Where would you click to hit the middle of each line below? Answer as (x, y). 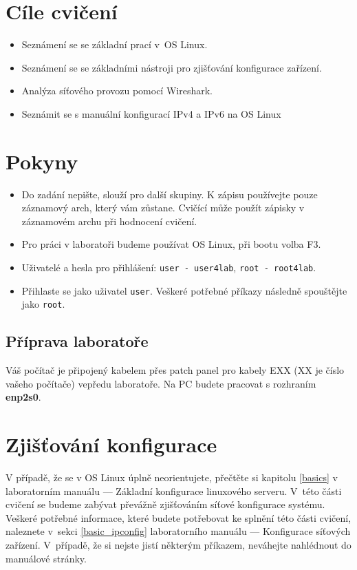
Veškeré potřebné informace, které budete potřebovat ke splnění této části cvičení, (178, 517)
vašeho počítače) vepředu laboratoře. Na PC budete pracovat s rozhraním (161, 383)
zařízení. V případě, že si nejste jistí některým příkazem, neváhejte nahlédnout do (178, 545)
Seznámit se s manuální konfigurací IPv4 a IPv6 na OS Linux (151, 113)
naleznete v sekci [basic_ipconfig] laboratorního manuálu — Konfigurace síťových (178, 531)
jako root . (43, 304)
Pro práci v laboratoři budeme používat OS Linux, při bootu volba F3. (171, 244)
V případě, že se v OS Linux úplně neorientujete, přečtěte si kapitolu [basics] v (172, 477)
